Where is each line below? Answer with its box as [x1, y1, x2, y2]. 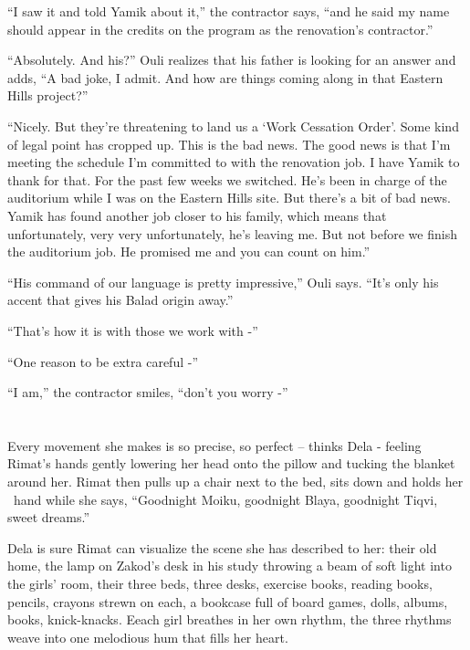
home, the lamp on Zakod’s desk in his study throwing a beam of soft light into [7, 556, 452, 575]
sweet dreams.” [7, 508, 89, 527]
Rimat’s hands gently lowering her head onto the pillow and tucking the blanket [7, 454, 455, 473]
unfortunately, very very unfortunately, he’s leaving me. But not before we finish [7, 224, 457, 243]
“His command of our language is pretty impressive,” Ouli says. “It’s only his [7, 272, 439, 291]
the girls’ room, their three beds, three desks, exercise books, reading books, [7, 574, 433, 593]
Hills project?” [7, 86, 89, 105]
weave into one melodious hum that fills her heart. [7, 627, 288, 646]
